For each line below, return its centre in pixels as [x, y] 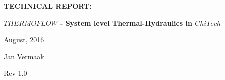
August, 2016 [24, 40]
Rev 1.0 [16, 73]
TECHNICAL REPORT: [48, 6]
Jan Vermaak [24, 56]
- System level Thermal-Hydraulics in [126, 23]
